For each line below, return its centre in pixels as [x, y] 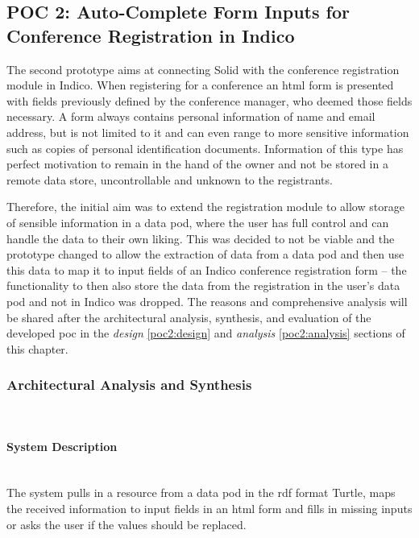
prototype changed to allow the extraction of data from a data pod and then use [205, 254]
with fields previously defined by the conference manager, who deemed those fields [209, 100]
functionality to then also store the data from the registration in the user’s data [203, 286]
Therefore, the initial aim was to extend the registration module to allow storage [205, 207]
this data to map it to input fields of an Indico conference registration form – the [207, 269]
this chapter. [37, 348]
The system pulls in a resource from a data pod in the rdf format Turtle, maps [201, 492]
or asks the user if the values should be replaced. [127, 524]
